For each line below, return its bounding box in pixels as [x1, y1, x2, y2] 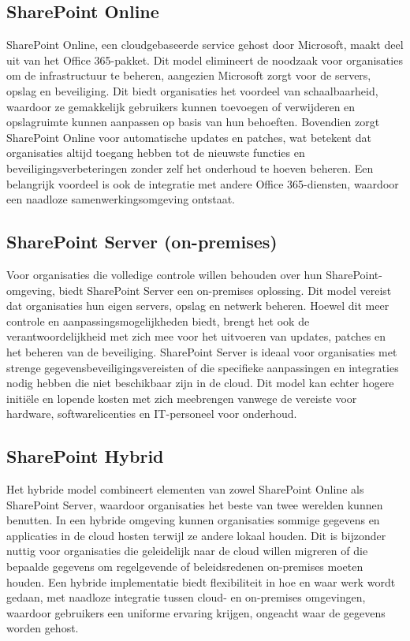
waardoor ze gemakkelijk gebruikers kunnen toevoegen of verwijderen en [6, 98, 356, 114]
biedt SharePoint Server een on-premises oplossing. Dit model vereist [58, 281, 392, 298]
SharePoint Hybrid [6, 444, 164, 468]
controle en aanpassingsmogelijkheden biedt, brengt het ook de [6, 312, 310, 329]
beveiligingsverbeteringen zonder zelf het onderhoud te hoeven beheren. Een [6, 159, 374, 176]
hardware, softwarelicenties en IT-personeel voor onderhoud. [6, 405, 297, 422]
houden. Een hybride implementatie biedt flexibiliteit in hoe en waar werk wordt [6, 573, 396, 590]
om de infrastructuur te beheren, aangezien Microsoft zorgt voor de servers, [6, 67, 371, 84]
